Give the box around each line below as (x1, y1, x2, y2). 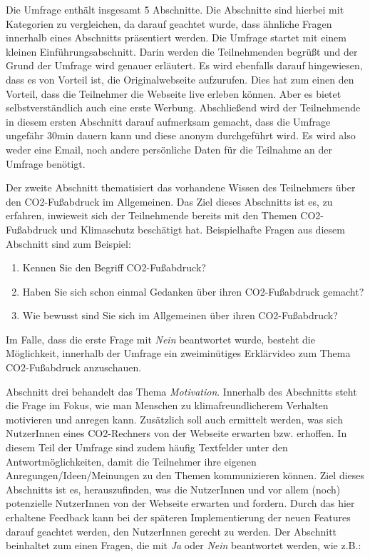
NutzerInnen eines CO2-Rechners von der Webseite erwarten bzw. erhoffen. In (6, 426, 347, 441)
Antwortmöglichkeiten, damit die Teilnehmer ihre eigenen (6, 453, 257, 468)
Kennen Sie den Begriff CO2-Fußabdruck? (22, 260, 206, 275)
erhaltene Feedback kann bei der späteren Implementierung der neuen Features (6, 510, 351, 524)
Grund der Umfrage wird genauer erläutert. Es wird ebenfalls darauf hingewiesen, (6, 58, 363, 73)
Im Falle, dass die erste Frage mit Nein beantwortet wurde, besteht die (6, 331, 315, 346)
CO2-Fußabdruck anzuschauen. (6, 360, 142, 375)
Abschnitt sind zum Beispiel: (6, 236, 131, 251)
